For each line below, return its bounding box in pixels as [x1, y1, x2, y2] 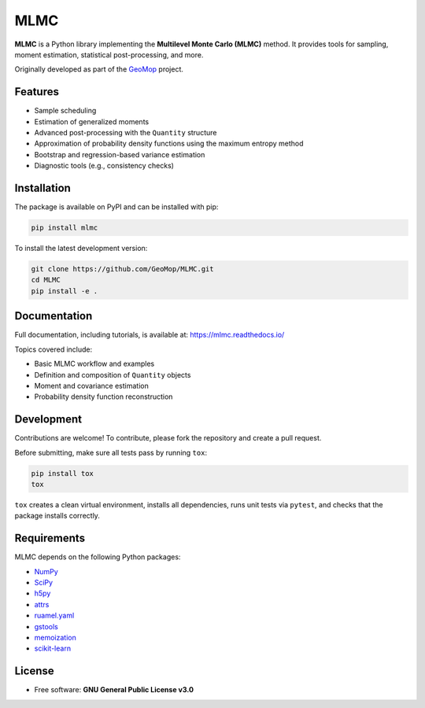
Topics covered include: [14, 345, 93, 354]
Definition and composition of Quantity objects [34, 370, 191, 379]
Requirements [14, 532, 86, 545]
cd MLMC [31, 275, 61, 285]
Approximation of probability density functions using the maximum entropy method [34, 138, 304, 149]
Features [14, 85, 59, 98]
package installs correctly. [14, 511, 100, 521]
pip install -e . [31, 286, 98, 295]
